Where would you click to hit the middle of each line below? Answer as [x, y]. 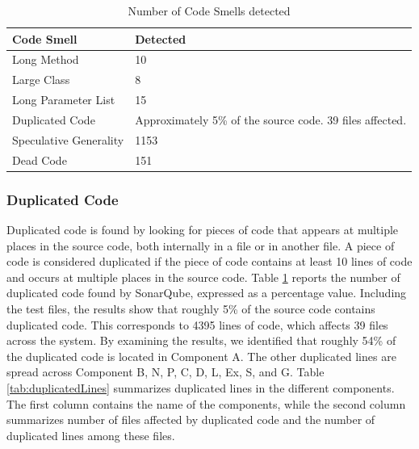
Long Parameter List [64, 100]
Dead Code [40, 159]
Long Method [46, 59]
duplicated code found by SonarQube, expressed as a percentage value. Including [207, 293]
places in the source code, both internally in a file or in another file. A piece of [201, 245]
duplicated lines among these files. [91, 435]
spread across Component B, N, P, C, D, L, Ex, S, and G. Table [166, 372]
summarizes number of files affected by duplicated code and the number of [191, 420]
